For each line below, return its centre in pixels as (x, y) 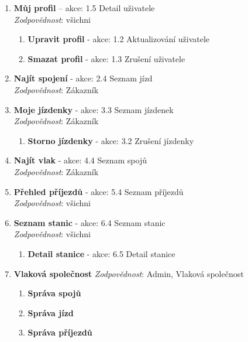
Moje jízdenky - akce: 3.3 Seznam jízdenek (94, 109)
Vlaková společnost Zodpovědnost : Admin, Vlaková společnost (129, 273)
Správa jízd (51, 312)
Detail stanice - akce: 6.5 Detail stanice (101, 253)
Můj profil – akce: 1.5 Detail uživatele (84, 8)
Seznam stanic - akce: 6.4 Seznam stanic (89, 222)
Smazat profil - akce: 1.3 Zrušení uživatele (106, 58)
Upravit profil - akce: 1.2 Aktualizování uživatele (119, 39)
